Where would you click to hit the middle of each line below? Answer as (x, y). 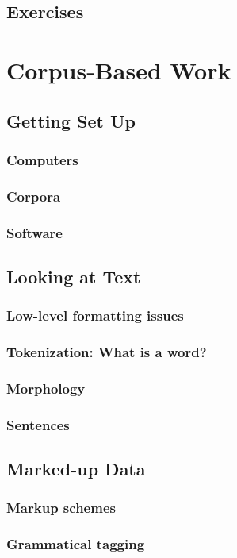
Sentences (38, 424)
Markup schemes (61, 508)
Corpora (34, 196)
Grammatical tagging (76, 544)
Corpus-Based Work (119, 69)
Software (34, 232)
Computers (42, 159)
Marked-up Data (76, 469)
